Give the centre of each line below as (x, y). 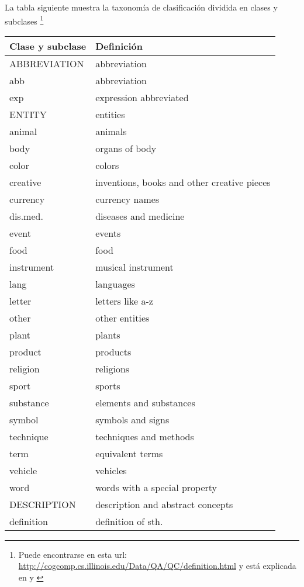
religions (113, 368)
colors (107, 165)
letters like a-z (124, 301)
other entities (122, 317)
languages (115, 284)
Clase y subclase (48, 46)
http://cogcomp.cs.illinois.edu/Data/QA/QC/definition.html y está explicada (157, 566)
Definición (119, 46)
